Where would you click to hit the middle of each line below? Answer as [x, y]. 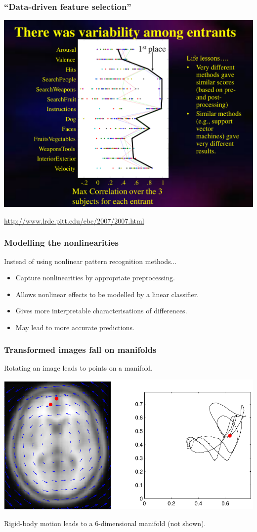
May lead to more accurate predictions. [75, 327]
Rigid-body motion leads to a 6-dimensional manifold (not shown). [105, 523]
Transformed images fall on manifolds [80, 349]
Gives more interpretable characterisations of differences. [101, 311]
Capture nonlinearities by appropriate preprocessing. [95, 278]
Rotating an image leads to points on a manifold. [78, 367]
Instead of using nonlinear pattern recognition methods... [90, 261]
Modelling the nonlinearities [61, 243]
